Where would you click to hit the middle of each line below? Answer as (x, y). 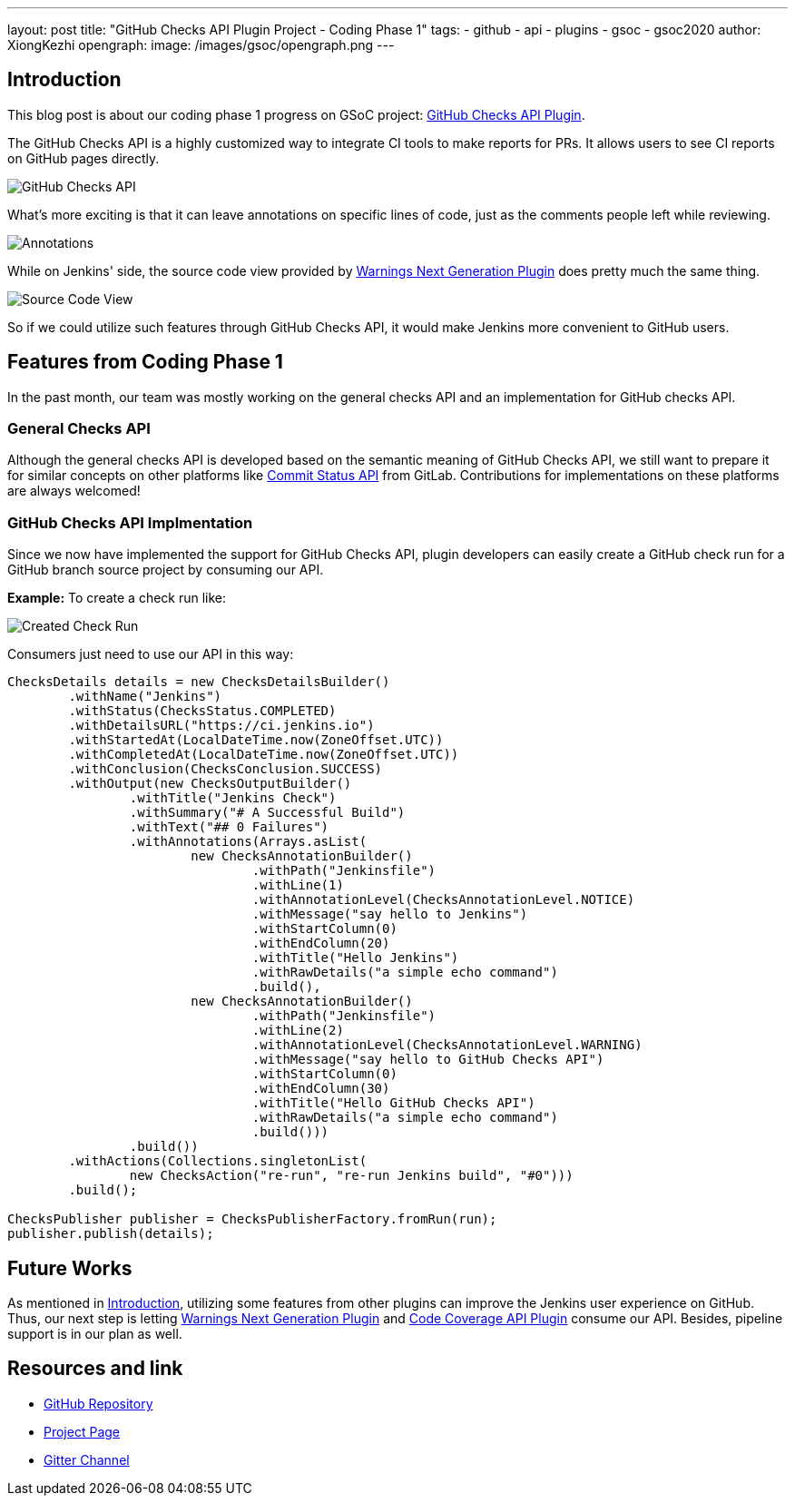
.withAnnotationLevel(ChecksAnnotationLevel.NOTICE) (443, 900)
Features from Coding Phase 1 (145, 362)
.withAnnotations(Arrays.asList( (248, 842)
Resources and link (95, 1369)
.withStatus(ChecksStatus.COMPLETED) (202, 711)
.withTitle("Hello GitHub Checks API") (393, 1103)
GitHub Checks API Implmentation (130, 522)
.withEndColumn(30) (321, 1089)
